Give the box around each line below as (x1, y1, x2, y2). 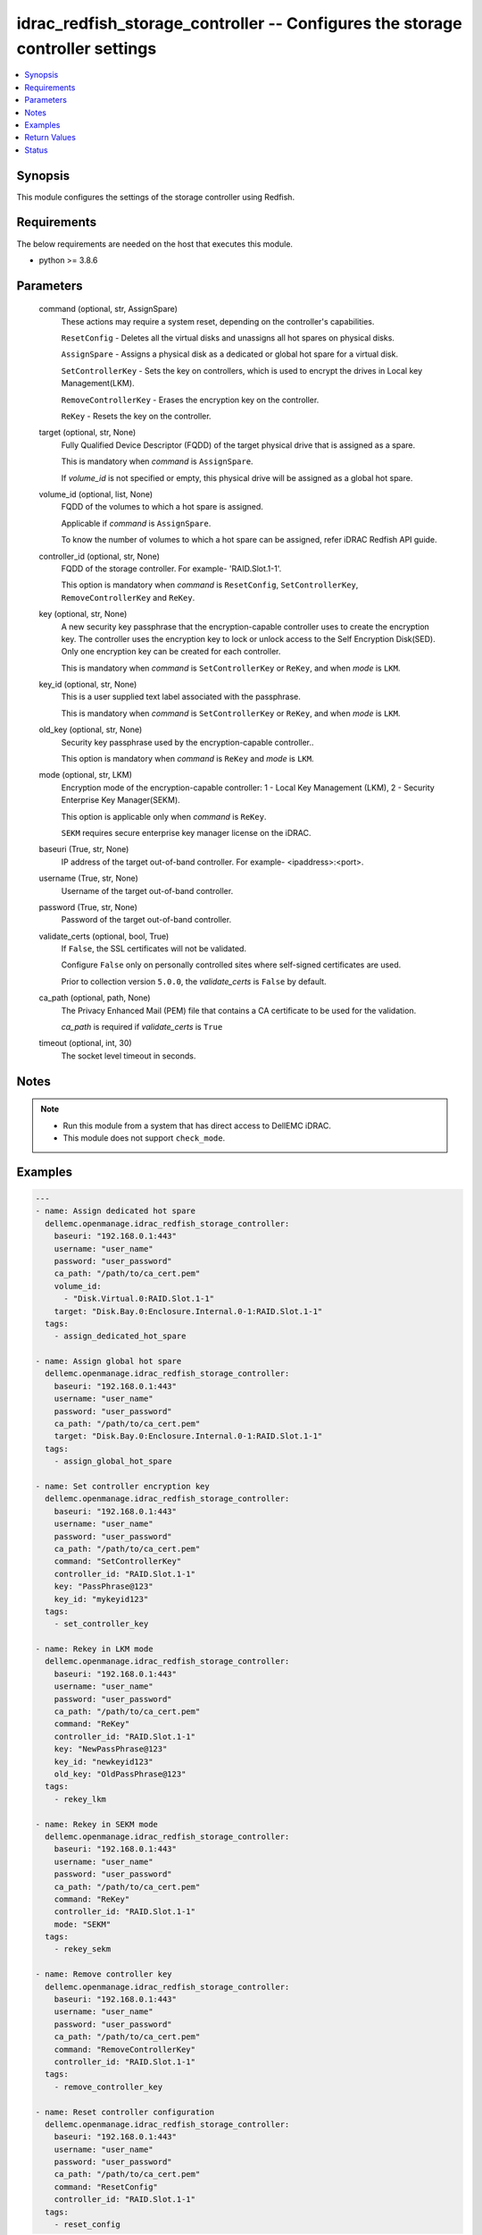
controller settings (16, 38, 157, 58)
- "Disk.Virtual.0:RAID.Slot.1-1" (63, 1294, 214, 1304)
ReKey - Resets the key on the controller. (61, 411, 212, 422)
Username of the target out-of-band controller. (61, 885, 234, 896)
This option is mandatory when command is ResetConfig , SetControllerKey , (61, 579, 359, 590)
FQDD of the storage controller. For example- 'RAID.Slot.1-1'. (61, 563, 282, 574)
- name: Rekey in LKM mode (35, 1644, 154, 1654)
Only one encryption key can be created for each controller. (61, 646, 281, 657)
